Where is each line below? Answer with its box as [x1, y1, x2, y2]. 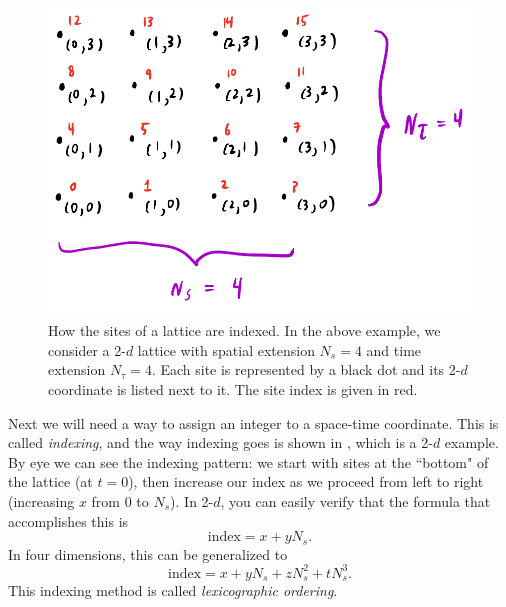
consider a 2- [48, 339, 126, 360]
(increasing [8, 491, 75, 512]
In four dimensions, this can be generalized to [8, 543, 288, 564]
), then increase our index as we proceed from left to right [128, 471, 484, 492]
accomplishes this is [8, 510, 129, 531]
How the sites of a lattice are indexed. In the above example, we [48, 320, 441, 341]
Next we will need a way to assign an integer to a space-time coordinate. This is [8, 412, 499, 433]
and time [366, 339, 422, 360]
